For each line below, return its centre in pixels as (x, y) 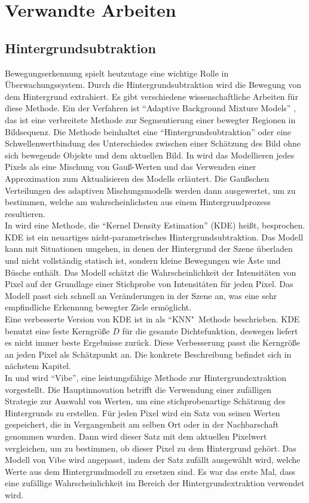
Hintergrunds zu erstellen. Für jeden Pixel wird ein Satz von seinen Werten (143, 412)
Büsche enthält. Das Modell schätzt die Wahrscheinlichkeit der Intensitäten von (151, 272)
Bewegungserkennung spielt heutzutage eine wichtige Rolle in (117, 73)
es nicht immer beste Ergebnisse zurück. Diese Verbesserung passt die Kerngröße (153, 342)
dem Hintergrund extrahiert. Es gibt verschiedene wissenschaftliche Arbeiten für (152, 96)
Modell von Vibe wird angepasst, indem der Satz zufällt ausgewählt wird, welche (153, 460)
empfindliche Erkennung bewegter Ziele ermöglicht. (98, 307)
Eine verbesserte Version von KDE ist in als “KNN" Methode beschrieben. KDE (152, 319)
